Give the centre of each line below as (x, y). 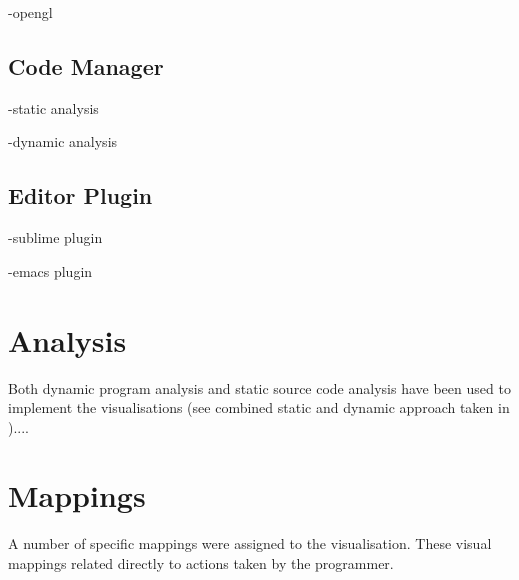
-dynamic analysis (63, 141)
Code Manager (86, 65)
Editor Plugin (80, 195)
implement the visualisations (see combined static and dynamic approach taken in (259, 407)
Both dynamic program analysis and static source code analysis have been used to (259, 387)
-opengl (30, 12)
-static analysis (53, 107)
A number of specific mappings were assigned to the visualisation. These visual (250, 543)
